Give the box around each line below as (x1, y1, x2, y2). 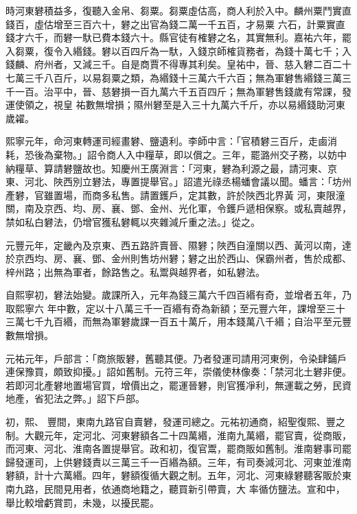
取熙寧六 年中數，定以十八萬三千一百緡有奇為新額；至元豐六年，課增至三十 (5, 301, 345, 315)
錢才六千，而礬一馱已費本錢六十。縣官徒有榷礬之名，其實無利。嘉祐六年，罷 (5, 30, 352, 45)
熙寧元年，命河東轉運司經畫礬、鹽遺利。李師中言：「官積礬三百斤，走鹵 (5, 134, 327, 148)
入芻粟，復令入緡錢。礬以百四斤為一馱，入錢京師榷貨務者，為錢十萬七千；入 (5, 43, 352, 58)
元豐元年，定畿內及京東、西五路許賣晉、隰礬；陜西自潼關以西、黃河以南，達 (5, 237, 352, 252)
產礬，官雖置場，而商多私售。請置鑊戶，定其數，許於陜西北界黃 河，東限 (5, 187, 336, 202)
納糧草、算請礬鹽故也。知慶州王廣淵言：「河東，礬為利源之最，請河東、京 (5, 161, 337, 175)
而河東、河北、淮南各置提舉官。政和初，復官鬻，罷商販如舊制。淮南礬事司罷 (5, 441, 352, 456)
